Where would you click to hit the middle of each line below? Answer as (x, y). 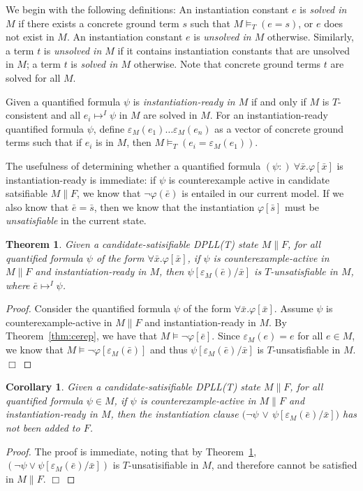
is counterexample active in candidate (249, 179)
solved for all (33, 77)
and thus (169, 350)
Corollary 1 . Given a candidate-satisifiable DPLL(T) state (133, 387)
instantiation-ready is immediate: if (81, 179)
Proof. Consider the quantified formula (88, 308)
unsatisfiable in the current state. (76, 220)
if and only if (279, 101)
